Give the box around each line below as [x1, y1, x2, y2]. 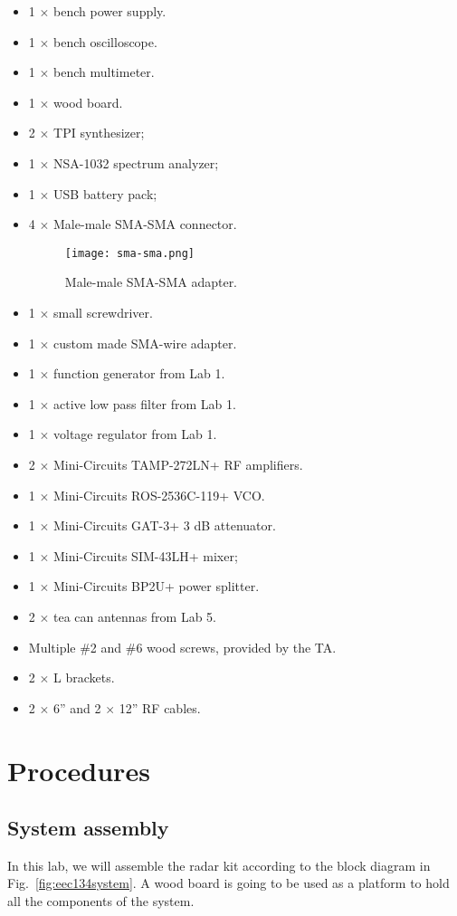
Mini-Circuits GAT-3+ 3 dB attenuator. [53, 516, 276, 535]
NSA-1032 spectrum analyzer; [53, 153, 219, 172]
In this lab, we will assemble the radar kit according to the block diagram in [7, 855, 431, 874]
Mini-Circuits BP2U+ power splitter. [53, 577, 260, 596]
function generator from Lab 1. [53, 364, 225, 383]
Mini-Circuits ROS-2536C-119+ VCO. [53, 485, 265, 504]
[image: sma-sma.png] [64, 246, 195, 260]
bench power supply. [53, 2, 167, 20]
